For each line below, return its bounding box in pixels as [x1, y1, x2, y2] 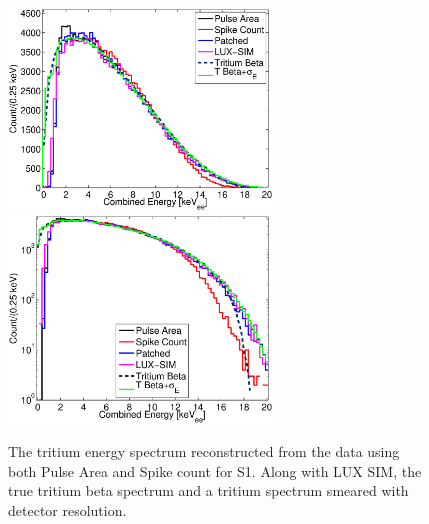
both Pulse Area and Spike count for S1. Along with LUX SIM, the [8, 460, 422, 481]
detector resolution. [8, 500, 127, 521]
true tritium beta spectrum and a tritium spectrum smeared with [8, 480, 409, 501]
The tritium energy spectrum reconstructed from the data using [8, 441, 400, 462]
